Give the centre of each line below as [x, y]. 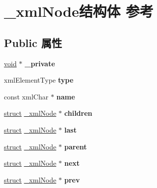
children [78, 113]
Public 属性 [33, 42]
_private [40, 63]
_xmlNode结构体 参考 [79, 11]
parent [76, 146]
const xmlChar [26, 96]
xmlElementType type [39, 80]
